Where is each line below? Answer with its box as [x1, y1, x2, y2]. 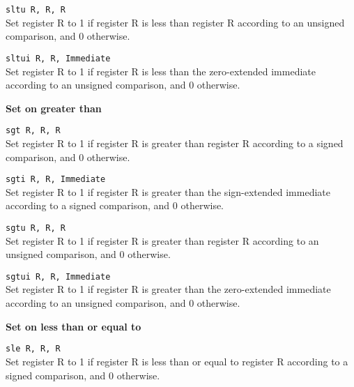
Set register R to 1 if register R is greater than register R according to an [6, 233, 319, 248]
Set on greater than [6, 100, 102, 115]
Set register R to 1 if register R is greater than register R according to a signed [6, 135, 344, 150]
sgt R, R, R [6, 126, 61, 136]
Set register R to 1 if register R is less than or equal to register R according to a [6, 354, 348, 368]
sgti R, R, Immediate [6, 174, 106, 185]
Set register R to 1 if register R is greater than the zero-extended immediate [6, 282, 331, 296]
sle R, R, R [6, 344, 61, 354]
